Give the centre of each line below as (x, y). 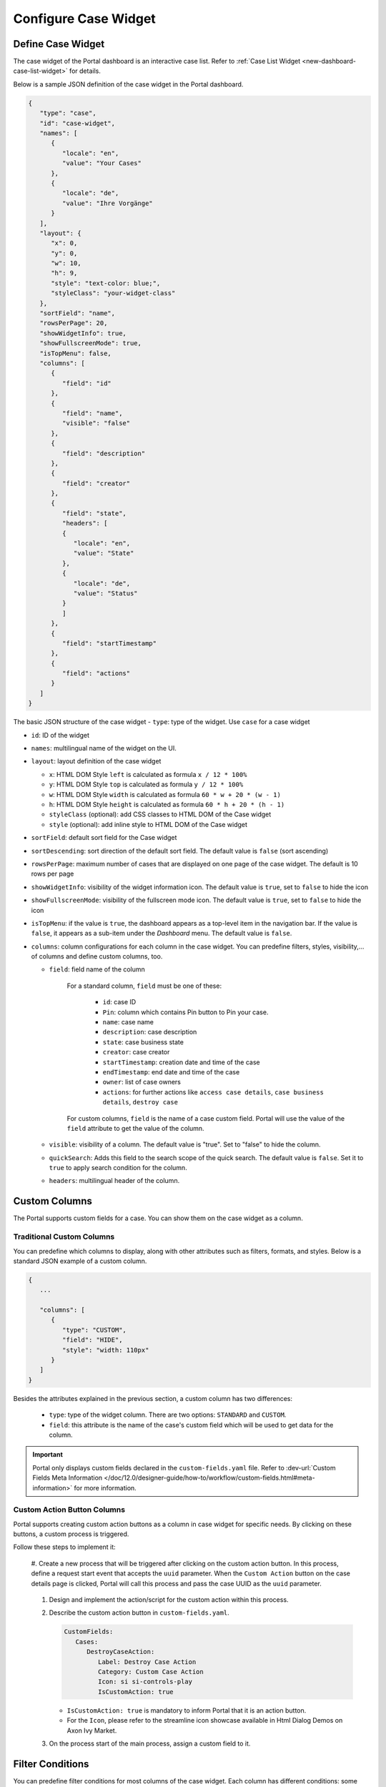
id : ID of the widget (60, 735)
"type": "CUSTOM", (94, 1330)
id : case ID (119, 1002)
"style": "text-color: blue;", (106, 283)
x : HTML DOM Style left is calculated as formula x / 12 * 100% (148, 774)
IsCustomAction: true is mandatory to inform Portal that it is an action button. (187, 1710)
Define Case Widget (59, 44)
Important (48, 1455)
